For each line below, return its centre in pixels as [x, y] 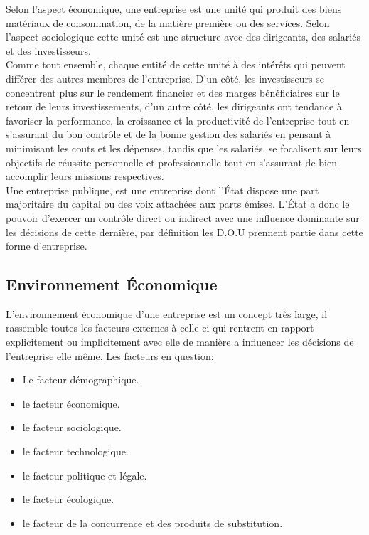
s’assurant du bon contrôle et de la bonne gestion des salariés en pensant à [169, 134]
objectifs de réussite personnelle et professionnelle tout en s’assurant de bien [171, 162]
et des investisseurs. [48, 50]
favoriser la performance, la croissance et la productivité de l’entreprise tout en [178, 120]
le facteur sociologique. [72, 427]
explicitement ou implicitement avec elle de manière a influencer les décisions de [180, 342]
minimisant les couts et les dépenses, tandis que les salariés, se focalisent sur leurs [184, 148]
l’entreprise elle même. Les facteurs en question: [110, 355]
